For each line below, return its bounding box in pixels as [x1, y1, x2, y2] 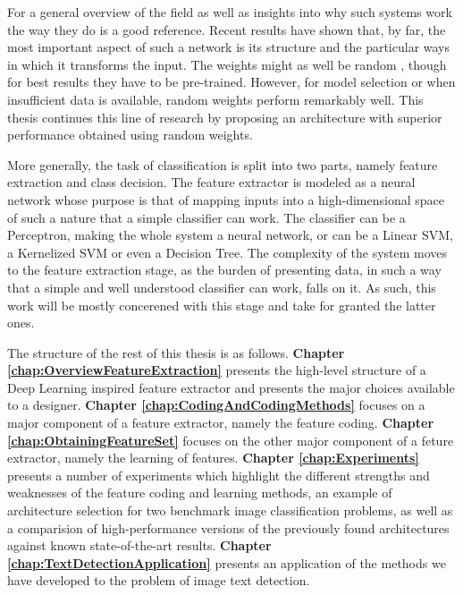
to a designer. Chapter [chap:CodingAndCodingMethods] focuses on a [7, 395, 425, 414]
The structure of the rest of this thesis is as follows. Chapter [7, 343, 345, 361]
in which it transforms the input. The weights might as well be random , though [7, 55, 447, 73]
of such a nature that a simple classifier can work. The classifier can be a [7, 208, 406, 226]
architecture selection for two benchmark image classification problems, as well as [7, 501, 453, 520]
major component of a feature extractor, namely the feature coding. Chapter [7, 413, 434, 432]
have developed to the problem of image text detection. [7, 571, 310, 590]
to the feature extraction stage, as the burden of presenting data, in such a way [7, 260, 442, 279]
